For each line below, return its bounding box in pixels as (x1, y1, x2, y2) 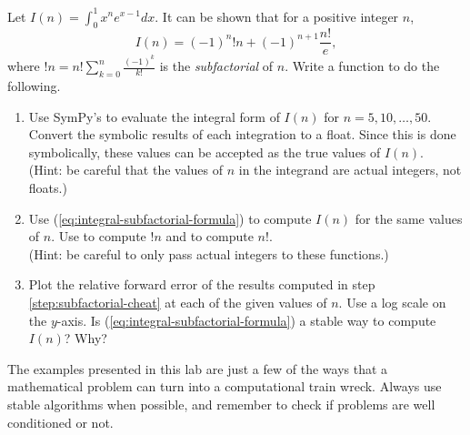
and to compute (165, 227, 254, 246)
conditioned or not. (7, 412, 114, 431)
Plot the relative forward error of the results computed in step (28, 275, 375, 294)
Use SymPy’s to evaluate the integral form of (28, 106, 280, 126)
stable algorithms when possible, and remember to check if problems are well (7, 394, 435, 413)
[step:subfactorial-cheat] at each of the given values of (28, 292, 327, 311)
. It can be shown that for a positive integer (155, 6, 399, 25)
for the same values (355, 208, 463, 228)
